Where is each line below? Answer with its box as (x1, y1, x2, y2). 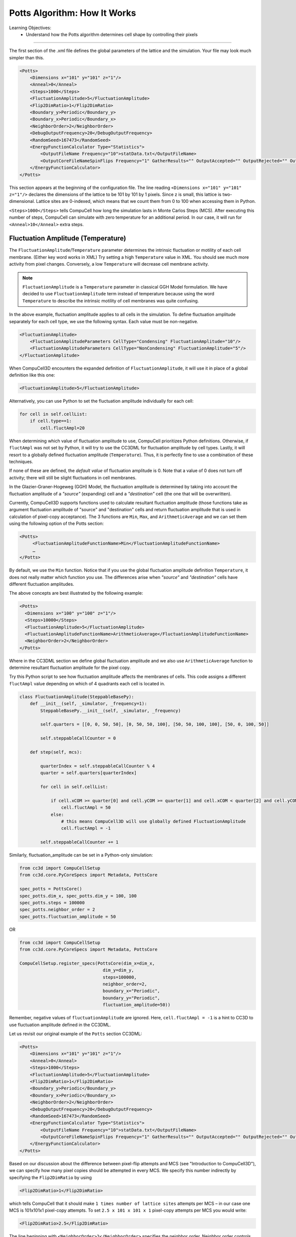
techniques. (9, 458, 33, 465)
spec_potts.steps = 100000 (19, 900, 85, 905)
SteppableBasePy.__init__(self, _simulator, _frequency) (40, 708, 181, 714)
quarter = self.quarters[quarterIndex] (40, 770, 137, 776)
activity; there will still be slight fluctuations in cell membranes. (9, 475, 137, 480)
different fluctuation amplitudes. (9, 581, 74, 587)
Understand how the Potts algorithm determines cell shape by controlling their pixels (26, 31, 198, 37)
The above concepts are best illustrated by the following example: (9, 590, 143, 596)
